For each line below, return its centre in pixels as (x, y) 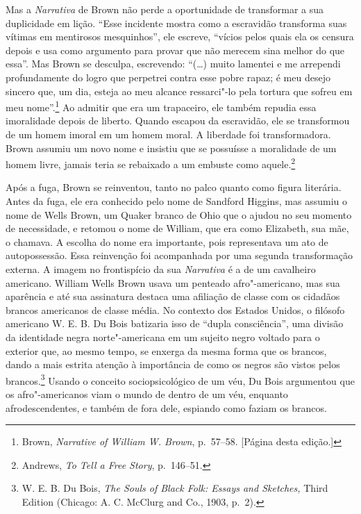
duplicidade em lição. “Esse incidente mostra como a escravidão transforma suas (176, 23)
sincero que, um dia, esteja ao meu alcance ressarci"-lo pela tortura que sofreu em (179, 91)
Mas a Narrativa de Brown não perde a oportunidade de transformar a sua (165, 9)
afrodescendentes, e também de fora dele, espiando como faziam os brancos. (166, 407)
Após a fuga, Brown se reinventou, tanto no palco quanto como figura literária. (174, 187)
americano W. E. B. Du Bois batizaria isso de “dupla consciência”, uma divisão (175, 323)
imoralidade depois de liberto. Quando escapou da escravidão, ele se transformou (178, 121)
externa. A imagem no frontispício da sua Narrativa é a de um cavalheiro (161, 269)
